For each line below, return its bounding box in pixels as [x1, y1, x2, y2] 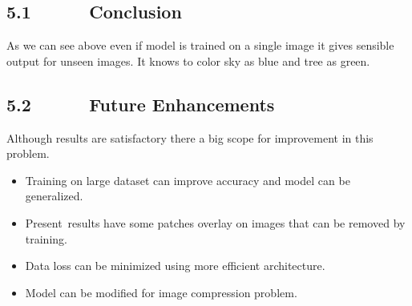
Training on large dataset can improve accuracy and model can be [25, 171, 350, 188]
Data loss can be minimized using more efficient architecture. [25, 257, 325, 274]
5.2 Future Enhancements [6, 91, 275, 116]
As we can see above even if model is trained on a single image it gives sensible [6, 37, 394, 54]
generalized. [25, 187, 83, 204]
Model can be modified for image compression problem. [25, 284, 297, 300]
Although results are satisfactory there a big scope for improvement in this [6, 129, 374, 146]
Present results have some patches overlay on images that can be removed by [25, 214, 406, 231]
